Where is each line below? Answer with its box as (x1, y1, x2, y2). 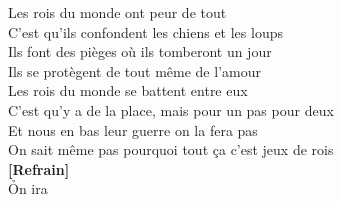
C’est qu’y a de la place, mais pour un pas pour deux (8, 99, 334, 120)
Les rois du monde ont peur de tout (8, 2, 227, 22)
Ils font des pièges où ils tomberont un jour (8, 41, 272, 62)
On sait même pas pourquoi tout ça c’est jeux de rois (8, 139, 334, 160)
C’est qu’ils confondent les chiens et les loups (8, 21, 283, 42)
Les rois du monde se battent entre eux (8, 80, 248, 101)
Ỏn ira (8, 178, 48, 199)
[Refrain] (8, 158, 70, 179)
